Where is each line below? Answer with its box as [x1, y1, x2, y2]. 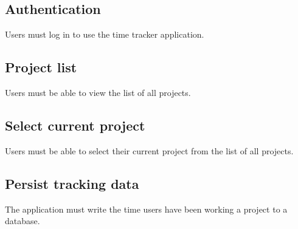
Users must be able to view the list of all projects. [5, 86, 191, 98]
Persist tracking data [5, 174, 139, 193]
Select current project [5, 115, 145, 134]
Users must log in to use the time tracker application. [5, 28, 204, 41]
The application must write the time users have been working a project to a [5, 202, 288, 215]
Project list [5, 58, 77, 77]
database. [5, 214, 40, 227]
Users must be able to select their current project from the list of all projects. [5, 144, 294, 157]
